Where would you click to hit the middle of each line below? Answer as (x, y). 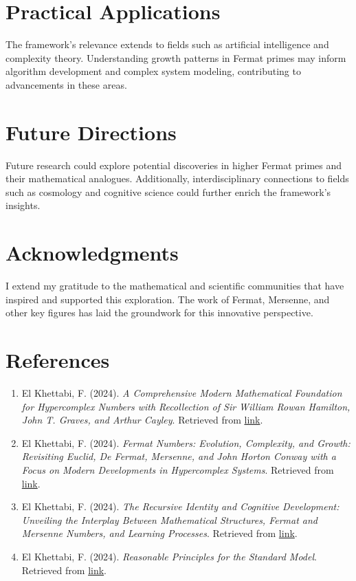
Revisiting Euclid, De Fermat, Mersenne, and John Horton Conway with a (179, 456)
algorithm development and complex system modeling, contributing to (153, 71)
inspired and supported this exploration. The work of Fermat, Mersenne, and (168, 299)
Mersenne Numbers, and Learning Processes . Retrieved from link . (159, 533)
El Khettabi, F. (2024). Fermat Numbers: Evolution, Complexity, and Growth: (186, 442)
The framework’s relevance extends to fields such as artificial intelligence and (167, 44)
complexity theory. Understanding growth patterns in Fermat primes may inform (176, 57)
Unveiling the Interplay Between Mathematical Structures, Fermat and (170, 519)
